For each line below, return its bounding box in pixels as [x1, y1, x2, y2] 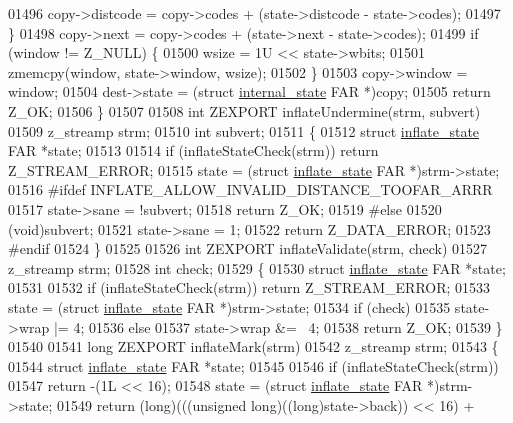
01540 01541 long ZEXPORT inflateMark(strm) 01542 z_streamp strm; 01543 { [8, 336, 499, 357]
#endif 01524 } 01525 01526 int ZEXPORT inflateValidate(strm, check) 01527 [8, 238, 488, 259]
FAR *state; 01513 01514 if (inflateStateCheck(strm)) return [8, 140, 379, 161]
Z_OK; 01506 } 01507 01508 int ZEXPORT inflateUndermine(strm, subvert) [8, 100, 481, 121]
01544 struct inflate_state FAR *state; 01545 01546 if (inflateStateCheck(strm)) [8, 355, 499, 376]
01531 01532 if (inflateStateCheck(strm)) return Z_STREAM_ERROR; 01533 [8, 277, 491, 298]
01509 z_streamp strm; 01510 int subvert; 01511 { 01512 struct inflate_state [8, 120, 480, 141]
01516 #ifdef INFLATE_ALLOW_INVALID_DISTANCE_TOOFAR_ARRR [8, 179, 493, 200]
